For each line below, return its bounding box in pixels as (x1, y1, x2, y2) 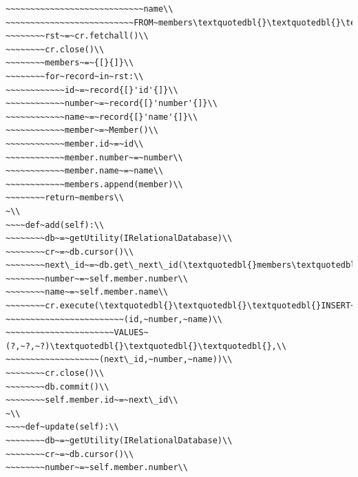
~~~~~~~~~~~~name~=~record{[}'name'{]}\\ (6, 112, 198, 122)
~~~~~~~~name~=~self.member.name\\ (6, 287, 169, 297)
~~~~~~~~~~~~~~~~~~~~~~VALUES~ (6, 328, 149, 338)
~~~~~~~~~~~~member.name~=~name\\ (6, 166, 164, 176)
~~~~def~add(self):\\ (6, 220, 105, 230)
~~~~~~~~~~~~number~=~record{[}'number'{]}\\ (6, 98, 218, 109)
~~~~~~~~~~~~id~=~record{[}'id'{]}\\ (6, 85, 178, 95)
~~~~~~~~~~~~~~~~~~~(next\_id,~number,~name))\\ (6, 354, 233, 365)
